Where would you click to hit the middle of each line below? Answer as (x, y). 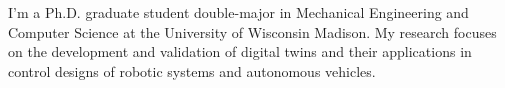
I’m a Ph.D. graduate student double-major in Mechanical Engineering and (238, 12)
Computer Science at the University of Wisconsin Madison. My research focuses (252, 31)
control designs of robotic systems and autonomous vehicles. (192, 70)
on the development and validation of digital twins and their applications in (240, 51)
